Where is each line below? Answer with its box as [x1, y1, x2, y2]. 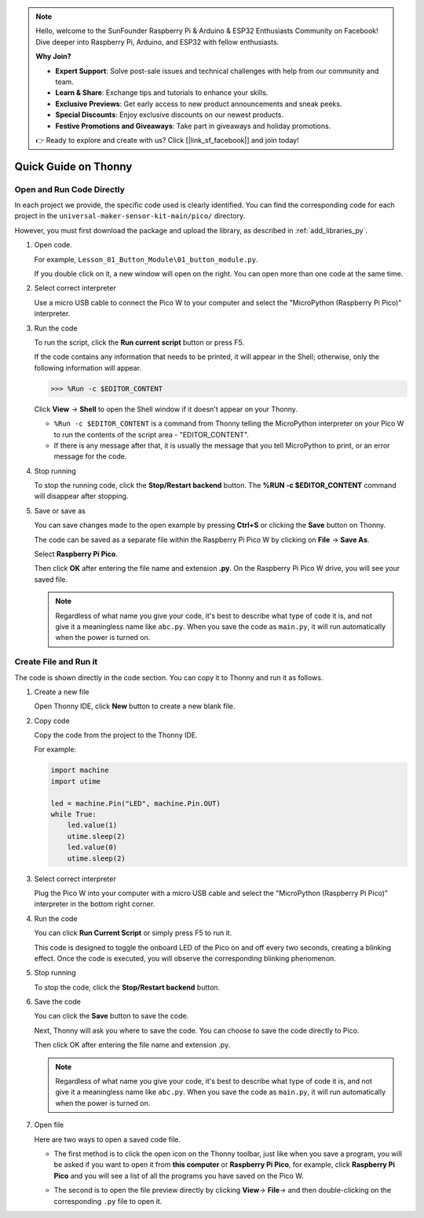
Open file [34, 1120, 64, 1130]
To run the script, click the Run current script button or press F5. [34, 338, 245, 347]
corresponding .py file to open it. [53, 1196, 163, 1205]
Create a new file [34, 687, 90, 697]
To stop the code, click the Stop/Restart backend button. [34, 982, 220, 992]
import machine [50, 766, 109, 775]
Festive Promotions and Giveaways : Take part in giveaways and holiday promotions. [55, 121, 331, 130]
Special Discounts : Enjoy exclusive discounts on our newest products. [55, 110, 284, 119]
